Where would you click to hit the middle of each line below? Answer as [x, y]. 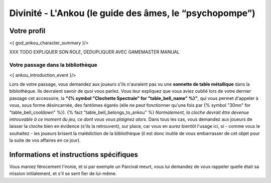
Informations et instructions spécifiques [74, 155]
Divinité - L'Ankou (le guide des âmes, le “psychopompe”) [132, 13]
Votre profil [27, 31]
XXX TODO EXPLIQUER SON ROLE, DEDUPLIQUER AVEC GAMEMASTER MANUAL [95, 52]
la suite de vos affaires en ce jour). [45, 140]
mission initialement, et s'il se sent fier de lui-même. [63, 173]
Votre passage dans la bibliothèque [53, 65]
